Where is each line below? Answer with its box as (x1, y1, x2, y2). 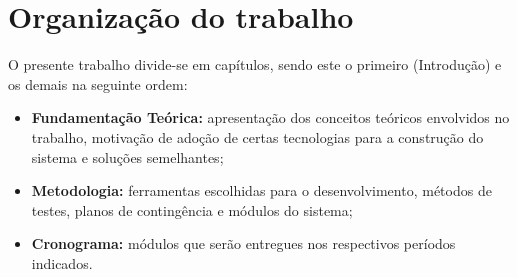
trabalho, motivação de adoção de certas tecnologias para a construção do (31, 126, 484, 147)
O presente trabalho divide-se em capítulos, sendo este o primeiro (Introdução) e (8, 54, 502, 75)
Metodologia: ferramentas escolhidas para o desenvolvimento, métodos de (31, 180, 492, 201)
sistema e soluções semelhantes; (31, 146, 224, 167)
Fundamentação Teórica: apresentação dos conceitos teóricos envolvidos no (31, 107, 510, 128)
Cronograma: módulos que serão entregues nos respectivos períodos (31, 233, 456, 254)
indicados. (31, 252, 93, 273)
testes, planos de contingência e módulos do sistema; (31, 199, 353, 220)
